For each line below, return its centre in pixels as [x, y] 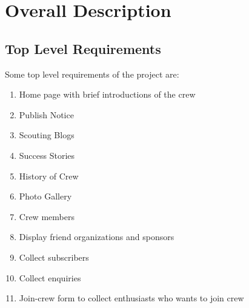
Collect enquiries [50, 277]
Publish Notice [46, 114]
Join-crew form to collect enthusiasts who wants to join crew [131, 298]
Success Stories [47, 155]
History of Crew [49, 176]
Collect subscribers [54, 257]
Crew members [47, 216]
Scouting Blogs [47, 135]
